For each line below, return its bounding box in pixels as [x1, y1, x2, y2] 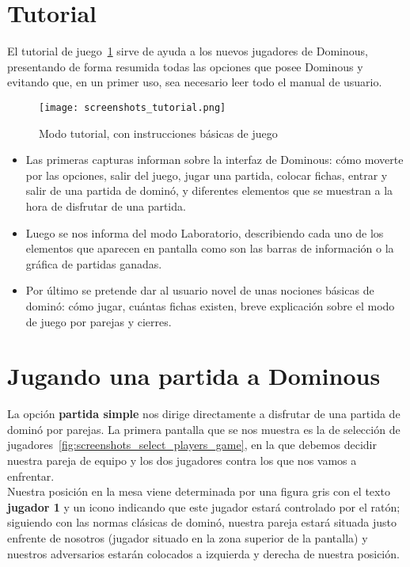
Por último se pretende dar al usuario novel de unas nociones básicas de [25, 282, 374, 299]
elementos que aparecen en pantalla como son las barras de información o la [25, 240, 394, 257]
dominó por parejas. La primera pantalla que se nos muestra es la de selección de [7, 420, 401, 437]
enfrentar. [7, 467, 55, 484]
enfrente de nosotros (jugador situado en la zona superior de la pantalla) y [7, 529, 368, 546]
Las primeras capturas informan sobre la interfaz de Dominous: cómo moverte [25, 151, 404, 168]
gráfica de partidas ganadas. [25, 255, 162, 272]
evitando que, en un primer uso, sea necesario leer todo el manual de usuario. [7, 74, 382, 90]
